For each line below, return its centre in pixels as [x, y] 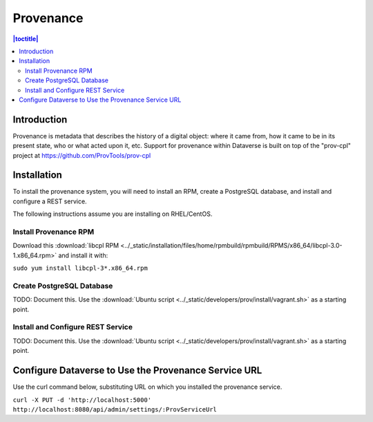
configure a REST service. [50, 201]
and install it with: [83, 255]
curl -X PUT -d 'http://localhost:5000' [82, 400]
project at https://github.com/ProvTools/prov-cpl [82, 155]
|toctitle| [26, 39]
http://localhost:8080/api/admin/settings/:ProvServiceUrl [115, 409]
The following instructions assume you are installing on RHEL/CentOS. [113, 214]
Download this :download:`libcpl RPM [66, 246]
